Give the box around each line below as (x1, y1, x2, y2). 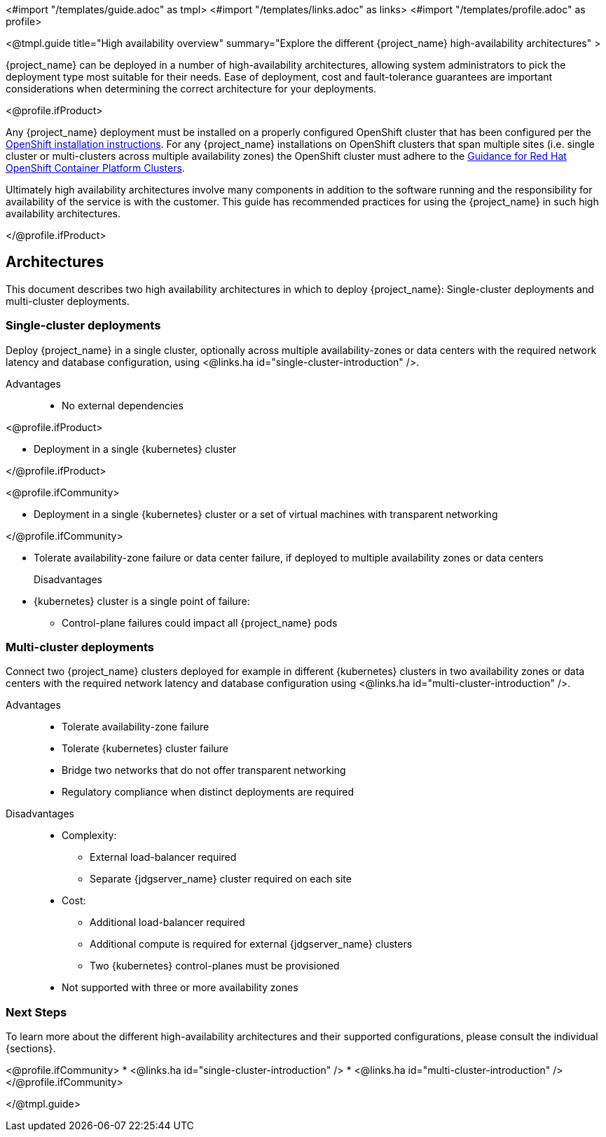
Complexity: (62, 829, 117, 842)
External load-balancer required (90, 851, 237, 864)
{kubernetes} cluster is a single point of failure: (34, 594, 250, 607)
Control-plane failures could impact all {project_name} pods (62, 616, 338, 629)
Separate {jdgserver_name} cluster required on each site (90, 873, 352, 885)
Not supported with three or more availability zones (62, 981, 298, 994)
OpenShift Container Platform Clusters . (6, 162, 185, 174)
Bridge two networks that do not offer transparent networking (62, 764, 346, 777)
